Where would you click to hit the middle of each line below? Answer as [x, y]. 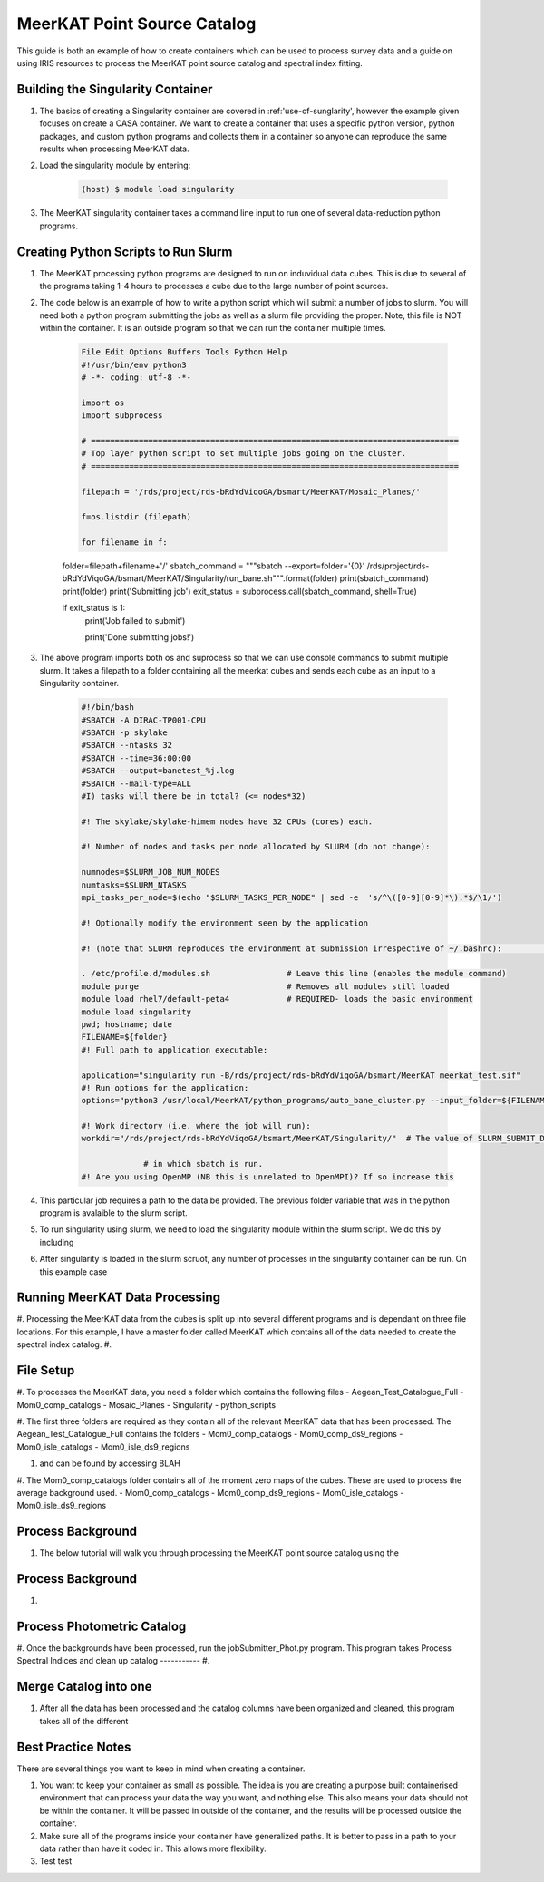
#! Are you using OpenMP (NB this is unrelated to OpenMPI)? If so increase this [268, 1177]
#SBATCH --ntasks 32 [126, 745]
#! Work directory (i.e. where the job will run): [196, 1126]
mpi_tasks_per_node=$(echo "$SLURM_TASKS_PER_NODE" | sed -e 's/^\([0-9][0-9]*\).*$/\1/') [291, 898]
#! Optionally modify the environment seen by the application [225, 923]
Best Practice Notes [74, 1746]
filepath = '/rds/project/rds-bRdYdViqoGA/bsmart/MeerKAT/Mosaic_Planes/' [251, 491]
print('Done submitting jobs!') [140, 637]
